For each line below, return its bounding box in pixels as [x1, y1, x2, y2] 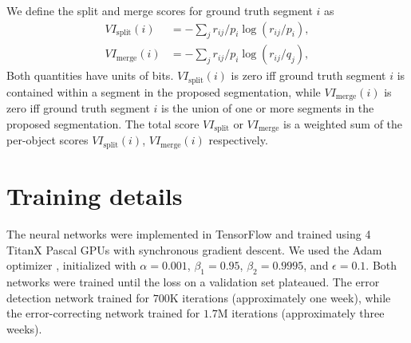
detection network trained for [6, 289, 150, 306]
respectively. [208, 132, 268, 148]
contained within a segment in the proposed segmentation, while [6, 83, 321, 100]
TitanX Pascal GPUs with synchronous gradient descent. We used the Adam [6, 241, 382, 258]
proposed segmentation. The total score [6, 115, 200, 132]
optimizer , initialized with [6, 257, 136, 274]
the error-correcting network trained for [6, 305, 200, 321]
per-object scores [6, 132, 89, 148]
